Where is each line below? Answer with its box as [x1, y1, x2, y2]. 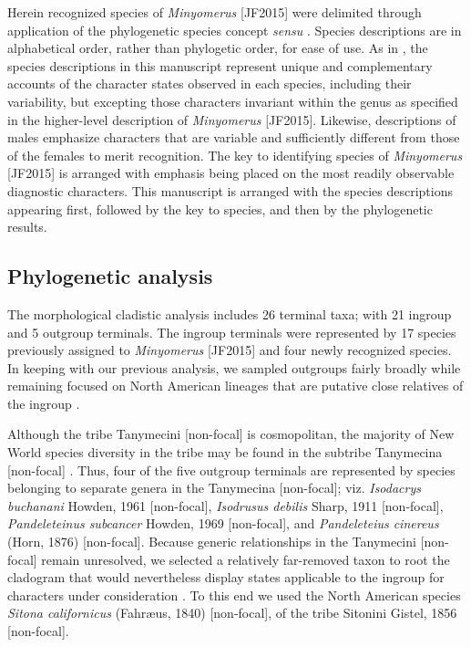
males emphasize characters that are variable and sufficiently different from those [7, 128, 460, 147]
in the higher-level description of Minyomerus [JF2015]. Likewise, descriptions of [7, 110, 456, 129]
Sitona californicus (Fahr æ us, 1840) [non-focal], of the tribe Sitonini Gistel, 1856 [7, 603, 457, 622]
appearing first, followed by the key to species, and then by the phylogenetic [7, 199, 433, 218]
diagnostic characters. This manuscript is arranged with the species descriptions [7, 181, 453, 200]
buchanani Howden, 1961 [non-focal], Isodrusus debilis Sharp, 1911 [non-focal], [7, 496, 444, 515]
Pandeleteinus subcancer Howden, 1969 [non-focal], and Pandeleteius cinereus [7, 514, 439, 533]
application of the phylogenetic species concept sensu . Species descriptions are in [7, 20, 462, 39]
